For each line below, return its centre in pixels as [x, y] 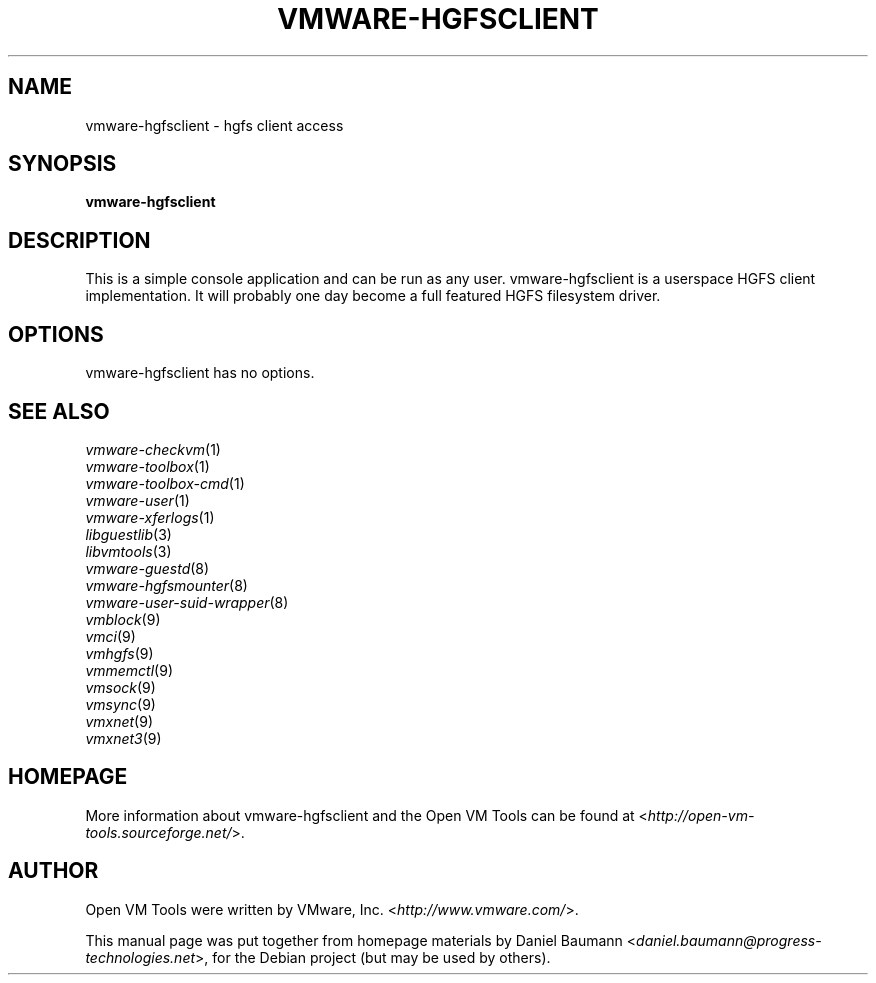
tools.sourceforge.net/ [158, 832]
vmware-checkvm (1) [153, 449]
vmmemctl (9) [129, 670]
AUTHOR [53, 871]
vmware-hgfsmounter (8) [166, 585]
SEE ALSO [59, 411]
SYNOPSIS [62, 164]
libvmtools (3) [128, 551]
